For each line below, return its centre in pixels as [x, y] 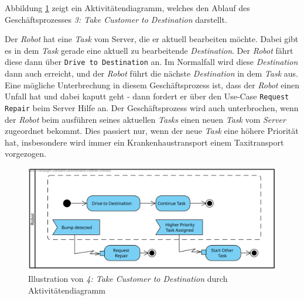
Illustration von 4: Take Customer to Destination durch [128, 279]
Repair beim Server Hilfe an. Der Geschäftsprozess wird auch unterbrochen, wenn [152, 107]
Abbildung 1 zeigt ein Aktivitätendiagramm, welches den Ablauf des [127, 8]
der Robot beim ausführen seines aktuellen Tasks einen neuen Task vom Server [145, 119]
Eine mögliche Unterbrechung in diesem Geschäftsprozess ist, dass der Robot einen [152, 85]
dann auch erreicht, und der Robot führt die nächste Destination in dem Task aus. [151, 73]
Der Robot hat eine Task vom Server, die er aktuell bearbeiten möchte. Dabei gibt [152, 39]
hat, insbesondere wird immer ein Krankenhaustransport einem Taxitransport [144, 142]
